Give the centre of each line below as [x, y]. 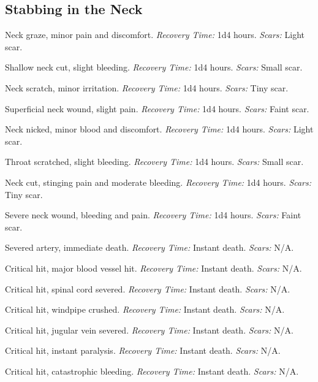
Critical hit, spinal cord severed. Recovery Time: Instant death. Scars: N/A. [148, 288]
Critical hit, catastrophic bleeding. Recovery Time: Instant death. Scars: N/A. [152, 371]
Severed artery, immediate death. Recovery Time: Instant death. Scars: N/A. [150, 247]
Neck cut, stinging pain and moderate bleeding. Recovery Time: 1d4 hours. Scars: [158, 182]
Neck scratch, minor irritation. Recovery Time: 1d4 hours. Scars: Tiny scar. [147, 87]
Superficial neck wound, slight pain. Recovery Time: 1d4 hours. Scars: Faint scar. [157, 108]
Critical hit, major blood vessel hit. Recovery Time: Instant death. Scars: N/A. [153, 268]
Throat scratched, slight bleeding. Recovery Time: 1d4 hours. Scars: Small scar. [154, 162]
